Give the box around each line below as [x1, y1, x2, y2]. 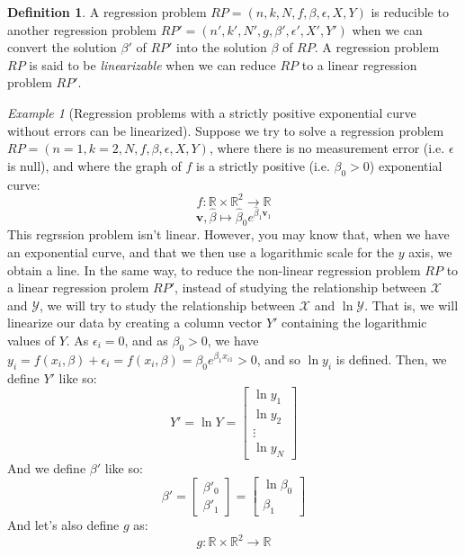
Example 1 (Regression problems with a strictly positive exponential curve [7, 103, 416, 121]
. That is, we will [364, 295, 459, 314]
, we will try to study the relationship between [40, 295, 296, 314]
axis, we [408, 243, 452, 262]
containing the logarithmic [282, 313, 427, 332]
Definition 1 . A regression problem [7, 3, 207, 21]
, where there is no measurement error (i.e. [209, 139, 445, 157]
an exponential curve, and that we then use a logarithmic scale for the [7, 243, 394, 262]
